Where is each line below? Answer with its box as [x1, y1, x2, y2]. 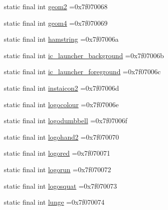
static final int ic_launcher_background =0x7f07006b [4, 50, 164, 60]
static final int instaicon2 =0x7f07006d [4, 82, 119, 93]
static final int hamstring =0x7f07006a [4, 34, 119, 44]
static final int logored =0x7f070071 [4, 148, 111, 158]
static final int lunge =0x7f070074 [4, 197, 105, 207]
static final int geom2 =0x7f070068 [4, 1, 108, 11]
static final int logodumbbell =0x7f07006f [4, 115, 128, 126]
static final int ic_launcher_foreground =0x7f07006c [4, 66, 161, 77]
